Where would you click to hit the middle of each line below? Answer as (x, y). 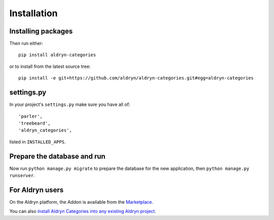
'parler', (30, 116)
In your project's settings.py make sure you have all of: (70, 104)
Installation (33, 13)
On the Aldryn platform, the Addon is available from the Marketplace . (81, 202)
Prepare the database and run (58, 156)
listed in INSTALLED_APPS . (38, 141)
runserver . (22, 175)
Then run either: (26, 44)
